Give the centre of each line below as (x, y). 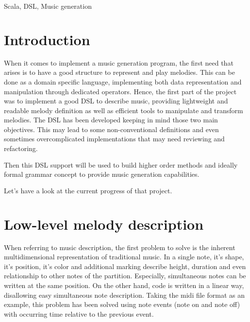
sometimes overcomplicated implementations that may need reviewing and (114, 139)
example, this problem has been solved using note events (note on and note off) (122, 304)
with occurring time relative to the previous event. (79, 314)
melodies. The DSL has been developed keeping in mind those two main (111, 120)
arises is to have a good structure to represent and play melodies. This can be (119, 72)
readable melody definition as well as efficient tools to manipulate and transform (124, 110)
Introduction (47, 39)
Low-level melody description (104, 224)
